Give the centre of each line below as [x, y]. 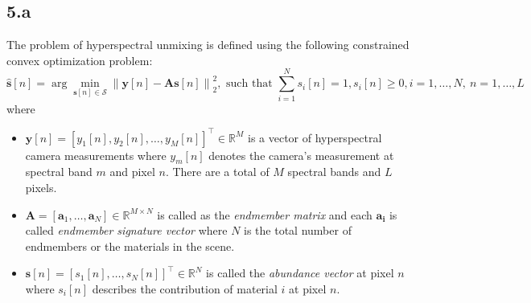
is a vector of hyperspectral [315, 137]
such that [249, 84]
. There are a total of [217, 172]
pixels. [41, 187]
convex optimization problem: [80, 60]
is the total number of [298, 230]
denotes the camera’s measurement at [301, 155]
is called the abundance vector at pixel [300, 273]
